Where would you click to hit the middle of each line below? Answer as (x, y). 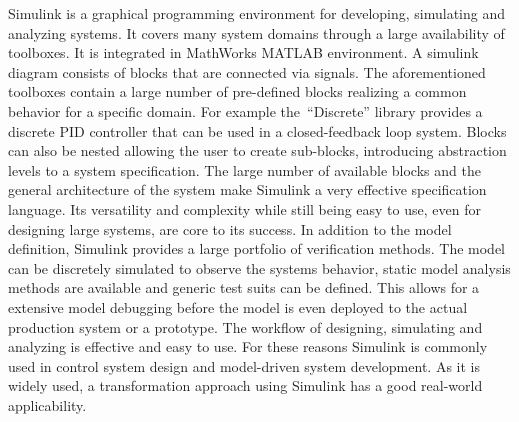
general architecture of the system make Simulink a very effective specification (247, 189)
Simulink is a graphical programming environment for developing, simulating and (257, 13)
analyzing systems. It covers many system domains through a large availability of (256, 32)
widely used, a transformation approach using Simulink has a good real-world (245, 385)
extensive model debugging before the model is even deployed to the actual (238, 306)
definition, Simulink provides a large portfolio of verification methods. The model (256, 248)
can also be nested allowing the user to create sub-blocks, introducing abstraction (257, 150)
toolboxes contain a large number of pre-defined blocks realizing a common (237, 91)
